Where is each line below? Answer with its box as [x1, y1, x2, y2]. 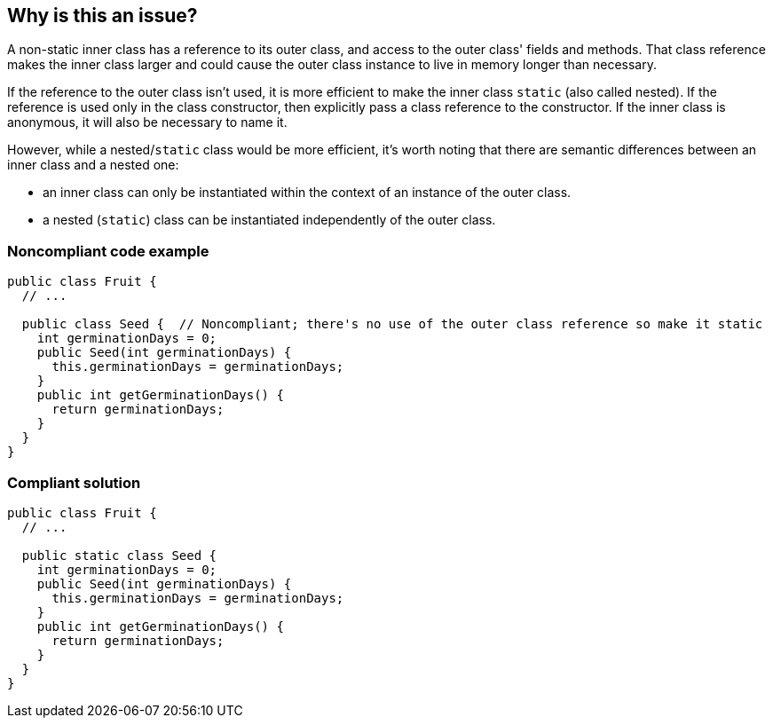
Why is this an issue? [7, 4, 198, 27]
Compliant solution [7, 473, 141, 492]
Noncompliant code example [7, 241, 209, 260]
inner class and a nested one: [7, 157, 179, 173]
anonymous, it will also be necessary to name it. [7, 114, 288, 130]
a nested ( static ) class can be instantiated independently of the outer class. [43, 212, 496, 228]
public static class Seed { [21, 548, 217, 563]
